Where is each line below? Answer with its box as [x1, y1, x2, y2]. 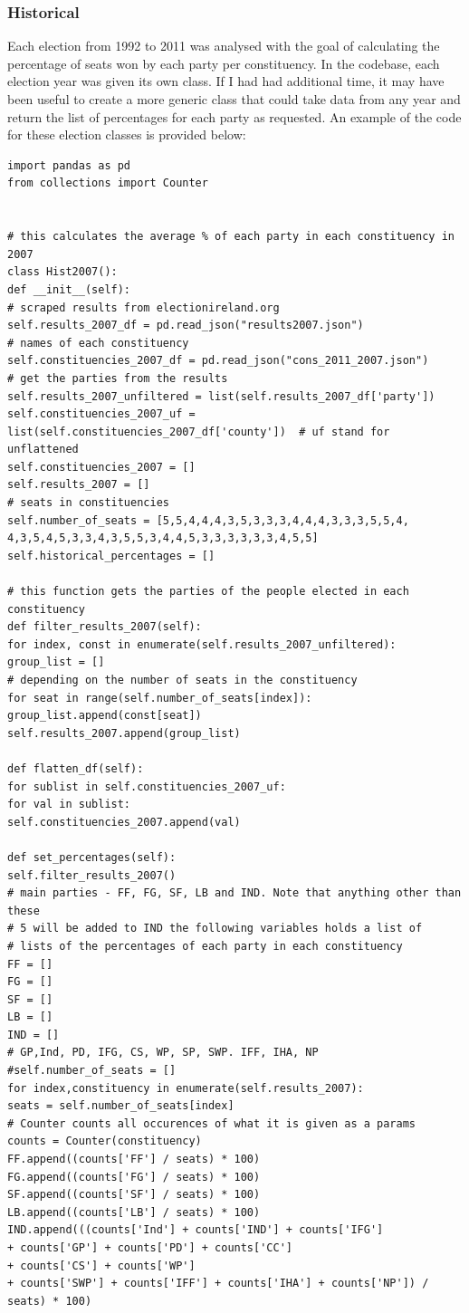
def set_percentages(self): [7, 850, 177, 864]
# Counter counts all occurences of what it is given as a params [7, 1117, 416, 1130]
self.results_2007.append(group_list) [7, 726, 241, 740]
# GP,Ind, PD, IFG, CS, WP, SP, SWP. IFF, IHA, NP [7, 1046, 319, 1059]
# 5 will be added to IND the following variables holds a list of [7, 922, 423, 935]
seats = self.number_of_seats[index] [7, 1099, 234, 1113]
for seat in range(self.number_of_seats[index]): [7, 691, 312, 704]
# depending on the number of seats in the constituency [7, 674, 358, 686]
